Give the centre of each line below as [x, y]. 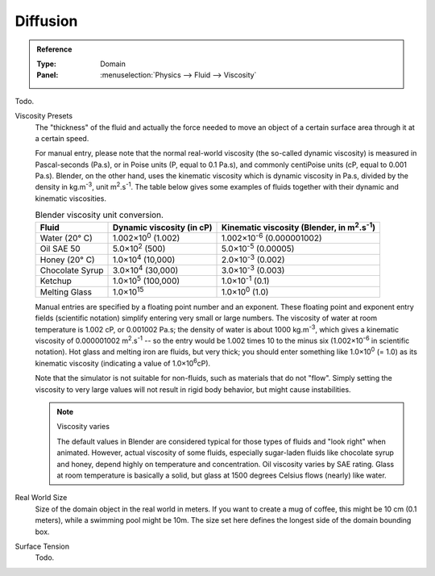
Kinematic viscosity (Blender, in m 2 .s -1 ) [299, 227]
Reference [54, 49]
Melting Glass [66, 292]
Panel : [48, 75]
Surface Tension [42, 546]
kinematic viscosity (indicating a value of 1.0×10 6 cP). [123, 363]
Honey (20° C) [68, 260]
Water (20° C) [66, 238]
